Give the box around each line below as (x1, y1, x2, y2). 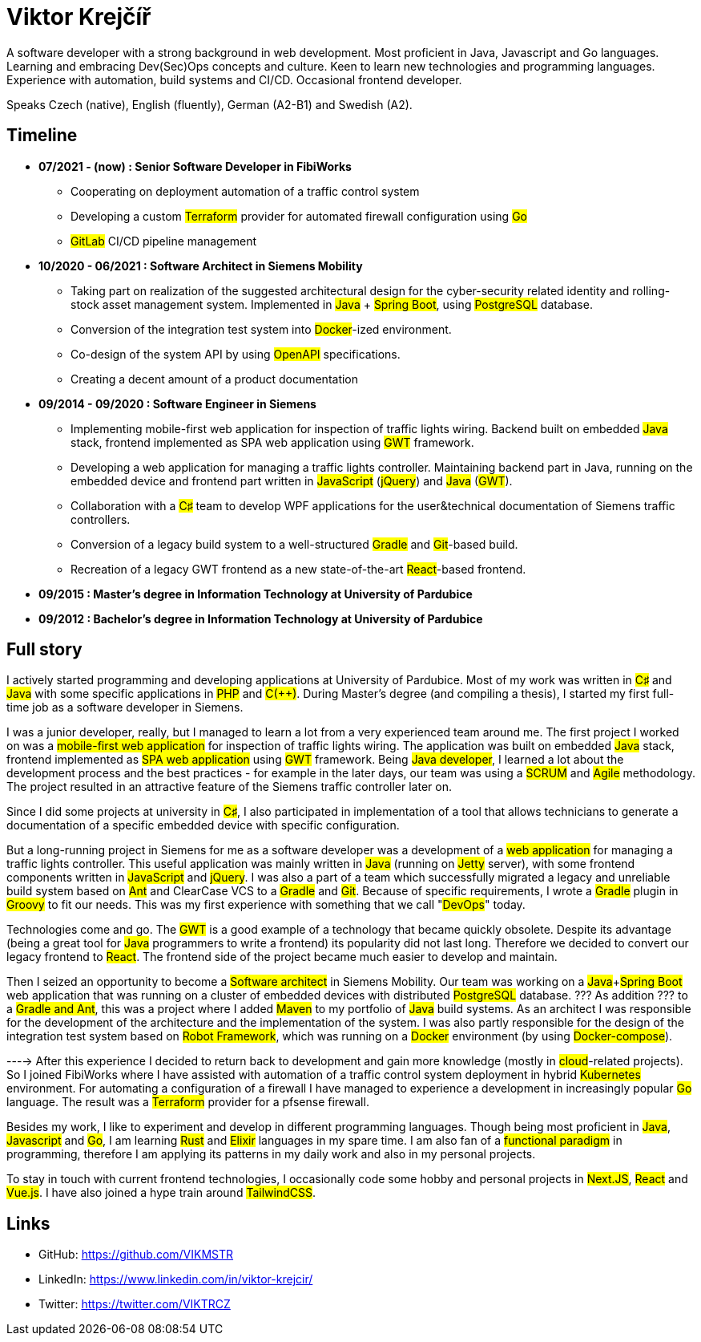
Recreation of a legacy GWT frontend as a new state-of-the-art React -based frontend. (71, 562, 526, 576)
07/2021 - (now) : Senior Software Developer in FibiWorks (38, 159, 352, 173)
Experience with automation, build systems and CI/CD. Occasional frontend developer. (6, 72, 462, 87)
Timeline (6, 125, 78, 146)
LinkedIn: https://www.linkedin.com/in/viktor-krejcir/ (38, 1272, 313, 1287)
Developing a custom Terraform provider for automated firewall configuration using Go (71, 209, 527, 223)
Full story (6, 639, 83, 660)
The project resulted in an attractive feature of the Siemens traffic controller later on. (6, 780, 452, 794)
